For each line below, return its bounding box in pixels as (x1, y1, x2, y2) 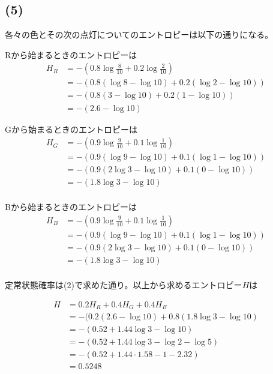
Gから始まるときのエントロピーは (5, 122, 137, 135)
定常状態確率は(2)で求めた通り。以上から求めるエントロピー (5, 279, 242, 291)
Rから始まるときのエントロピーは (5, 48, 137, 61)
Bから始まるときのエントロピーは (5, 201, 137, 213)
